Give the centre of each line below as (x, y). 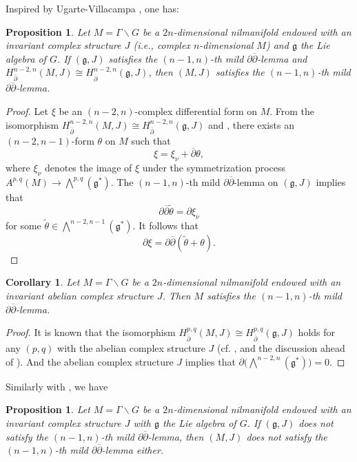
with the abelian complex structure (131, 348)
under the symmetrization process (214, 168)
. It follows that (165, 225)
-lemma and (282, 58)
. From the (292, 111)
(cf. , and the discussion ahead (281, 348)
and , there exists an (251, 124)
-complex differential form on (196, 111)
